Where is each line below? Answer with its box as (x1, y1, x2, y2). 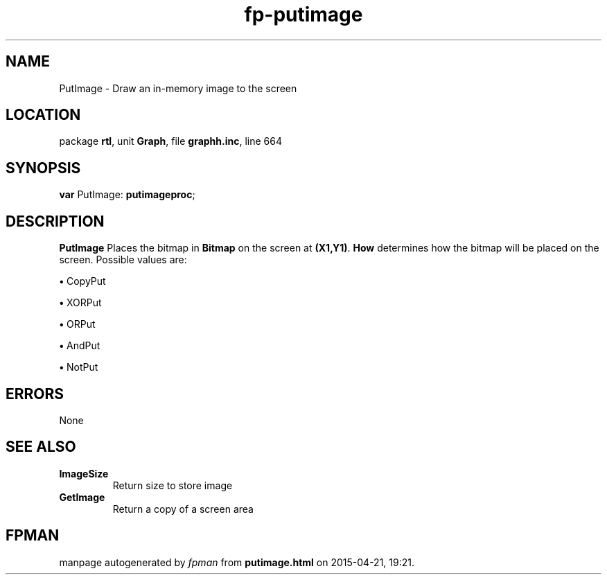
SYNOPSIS (6, 159, 81, 177)
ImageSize (59, 467, 109, 480)
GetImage (59, 491, 105, 503)
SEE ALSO (6, 438, 76, 456)
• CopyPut (59, 275, 106, 288)
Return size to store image (112, 479, 233, 491)
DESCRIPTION (6, 212, 105, 230)
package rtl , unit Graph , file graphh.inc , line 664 (59, 135, 283, 148)
